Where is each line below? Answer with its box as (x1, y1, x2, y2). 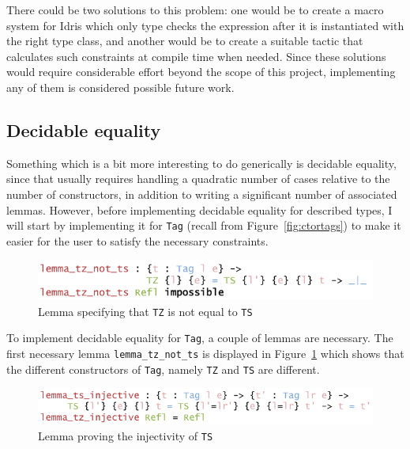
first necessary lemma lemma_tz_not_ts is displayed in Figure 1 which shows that (6, 344, 404, 361)
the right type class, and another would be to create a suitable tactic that (6, 32, 363, 49)
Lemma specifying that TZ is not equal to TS (38, 303, 253, 319)
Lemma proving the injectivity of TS (38, 427, 213, 443)
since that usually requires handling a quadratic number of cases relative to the (6, 170, 390, 187)
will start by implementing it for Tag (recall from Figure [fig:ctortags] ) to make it (6, 217, 401, 234)
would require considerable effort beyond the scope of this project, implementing (6, 63, 396, 80)
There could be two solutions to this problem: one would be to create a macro (6, 2, 384, 17)
